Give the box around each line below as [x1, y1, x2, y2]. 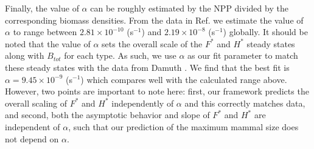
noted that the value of [5, 37, 91, 50]
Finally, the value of [5, 2, 79, 14]
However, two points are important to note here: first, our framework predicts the [5, 85, 309, 98]
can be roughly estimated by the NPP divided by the [90, 2, 288, 14]
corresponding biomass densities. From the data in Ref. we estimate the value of [5, 13, 304, 26]
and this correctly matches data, [184, 96, 305, 109]
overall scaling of [5, 96, 68, 109]
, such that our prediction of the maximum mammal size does [68, 120, 299, 133]
